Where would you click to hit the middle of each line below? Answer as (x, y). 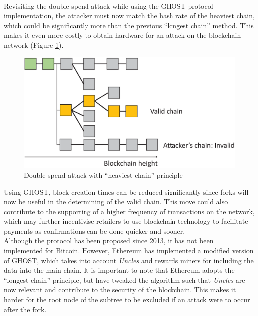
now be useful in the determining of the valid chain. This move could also (116, 202)
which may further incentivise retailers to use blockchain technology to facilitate (126, 221)
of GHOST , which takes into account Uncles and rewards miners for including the (129, 260)
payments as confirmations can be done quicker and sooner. (95, 231)
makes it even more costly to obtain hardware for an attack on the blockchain (123, 35)
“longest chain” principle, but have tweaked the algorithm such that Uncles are (125, 279)
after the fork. (25, 309)
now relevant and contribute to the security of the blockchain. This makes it (120, 289)
